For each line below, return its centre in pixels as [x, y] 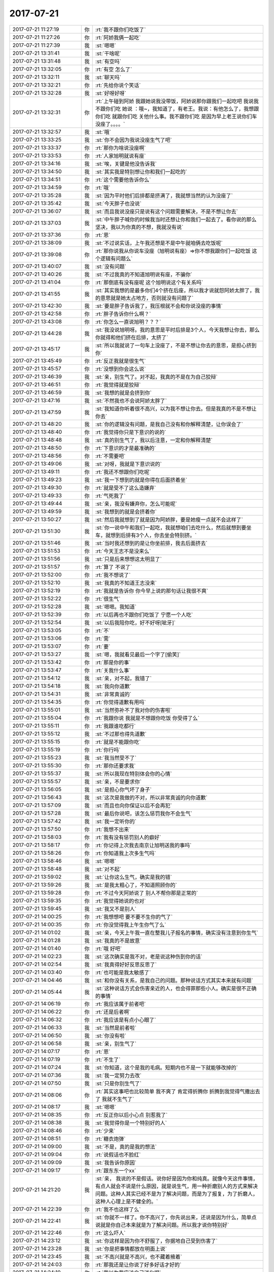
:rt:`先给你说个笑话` [118, 85]
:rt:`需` [103, 639]
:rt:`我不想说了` [113, 575]
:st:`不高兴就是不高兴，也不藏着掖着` [139, 1257]
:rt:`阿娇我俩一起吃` [118, 37]
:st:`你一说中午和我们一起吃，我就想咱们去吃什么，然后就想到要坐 [173, 528]
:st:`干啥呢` [108, 53]
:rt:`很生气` [108, 599]
